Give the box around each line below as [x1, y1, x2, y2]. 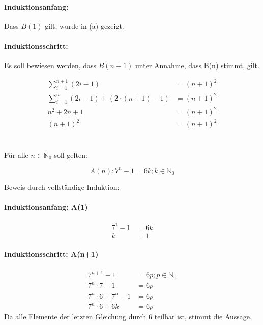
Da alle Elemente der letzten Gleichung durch [4, 311, 147, 322]
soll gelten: [54, 149, 87, 160]
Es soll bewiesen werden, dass [4, 60, 97, 71]
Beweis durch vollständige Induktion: [4, 181, 120, 192]
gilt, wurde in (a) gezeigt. [45, 20, 124, 31]
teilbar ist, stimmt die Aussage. [154, 311, 252, 322]
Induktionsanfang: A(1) [4, 201, 88, 212]
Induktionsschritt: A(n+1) [4, 249, 99, 259]
